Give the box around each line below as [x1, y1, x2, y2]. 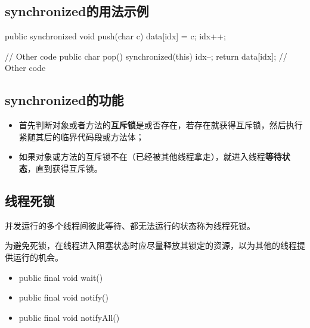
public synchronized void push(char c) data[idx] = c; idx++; [5, 30, 226, 42]
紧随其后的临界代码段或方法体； [18, 130, 144, 143]
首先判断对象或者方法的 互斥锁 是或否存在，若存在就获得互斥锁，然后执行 [18, 119, 303, 131]
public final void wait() [18, 271, 103, 283]
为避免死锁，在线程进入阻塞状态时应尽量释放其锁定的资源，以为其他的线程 [5, 239, 297, 252]
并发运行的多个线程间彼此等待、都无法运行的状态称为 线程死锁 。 [5, 219, 255, 231]
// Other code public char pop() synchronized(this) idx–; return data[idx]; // [5, 49, 287, 62]
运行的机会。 [13, 250, 63, 263]
